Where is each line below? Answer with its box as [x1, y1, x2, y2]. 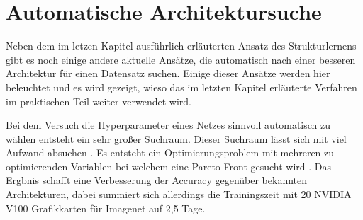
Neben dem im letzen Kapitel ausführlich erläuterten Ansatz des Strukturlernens [6, 38, 357, 53]
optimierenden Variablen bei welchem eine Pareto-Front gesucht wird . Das [6, 158, 332, 173]
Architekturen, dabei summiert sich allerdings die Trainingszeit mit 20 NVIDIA [6, 187, 352, 202]
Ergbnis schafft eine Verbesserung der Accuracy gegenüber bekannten [6, 173, 308, 187]
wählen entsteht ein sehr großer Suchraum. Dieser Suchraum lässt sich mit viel [6, 131, 347, 146]
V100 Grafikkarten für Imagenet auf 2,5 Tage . [6, 200, 206, 215]
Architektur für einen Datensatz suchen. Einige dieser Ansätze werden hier [6, 66, 330, 81]
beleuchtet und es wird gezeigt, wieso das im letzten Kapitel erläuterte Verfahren [6, 79, 357, 94]
